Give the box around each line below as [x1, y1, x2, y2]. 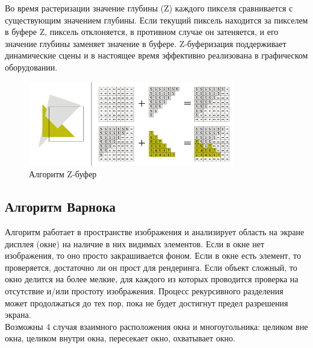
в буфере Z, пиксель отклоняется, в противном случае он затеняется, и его [5, 25, 279, 38]
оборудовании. [5, 60, 58, 73]
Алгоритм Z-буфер [29, 168, 97, 180]
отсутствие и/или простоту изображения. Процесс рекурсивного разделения [5, 284, 284, 297]
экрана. [5, 308, 31, 321]
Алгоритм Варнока [5, 197, 116, 216]
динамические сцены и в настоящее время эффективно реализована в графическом [5, 49, 308, 62]
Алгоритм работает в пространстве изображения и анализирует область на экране [5, 226, 305, 238]
